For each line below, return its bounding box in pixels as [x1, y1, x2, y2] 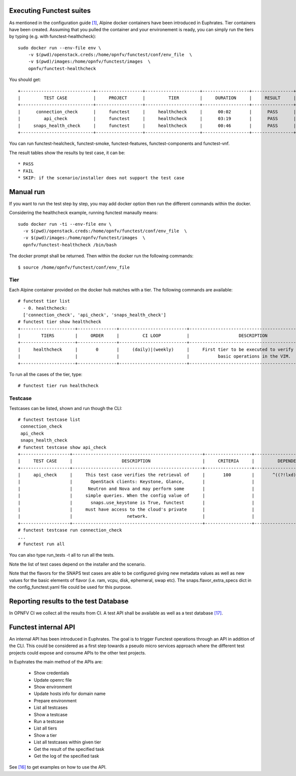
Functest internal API [9, 623, 75, 631]
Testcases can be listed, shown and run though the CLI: [9, 405, 123, 411]
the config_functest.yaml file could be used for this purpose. [9, 584, 132, 590]
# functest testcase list [18, 416, 81, 422]
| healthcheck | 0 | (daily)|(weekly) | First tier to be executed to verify [18, 346, 294, 352]
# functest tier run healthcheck [18, 383, 99, 389]
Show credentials [34, 670, 69, 676]
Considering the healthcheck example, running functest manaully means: [9, 210, 158, 216]
